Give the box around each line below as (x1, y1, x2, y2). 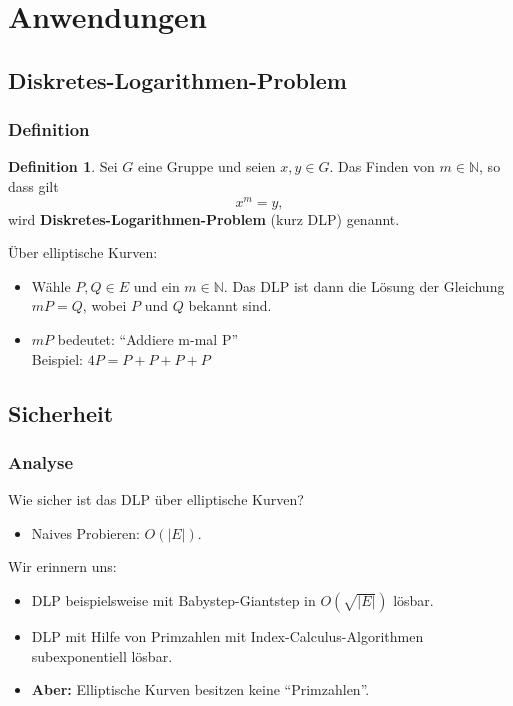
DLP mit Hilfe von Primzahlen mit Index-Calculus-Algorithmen (31, 625, 424, 646)
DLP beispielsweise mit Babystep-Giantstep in (31, 589, 316, 610)
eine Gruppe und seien (138, 156, 276, 177)
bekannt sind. (188, 295, 272, 316)
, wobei (82, 295, 127, 316)
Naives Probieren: (31, 522, 140, 543)
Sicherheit (8, 397, 114, 428)
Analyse (8, 449, 74, 474)
